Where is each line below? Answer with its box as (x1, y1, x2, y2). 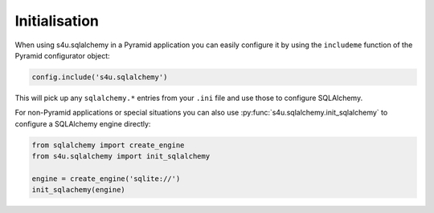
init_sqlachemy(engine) (31, 185, 126, 195)
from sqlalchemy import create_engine (31, 140, 185, 150)
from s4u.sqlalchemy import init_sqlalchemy (31, 152, 211, 161)
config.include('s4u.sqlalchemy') (31, 72, 168, 82)
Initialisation (14, 12, 100, 30)
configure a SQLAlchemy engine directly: (14, 119, 151, 128)
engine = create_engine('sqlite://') (31, 174, 181, 183)
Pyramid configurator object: (14, 50, 110, 60)
